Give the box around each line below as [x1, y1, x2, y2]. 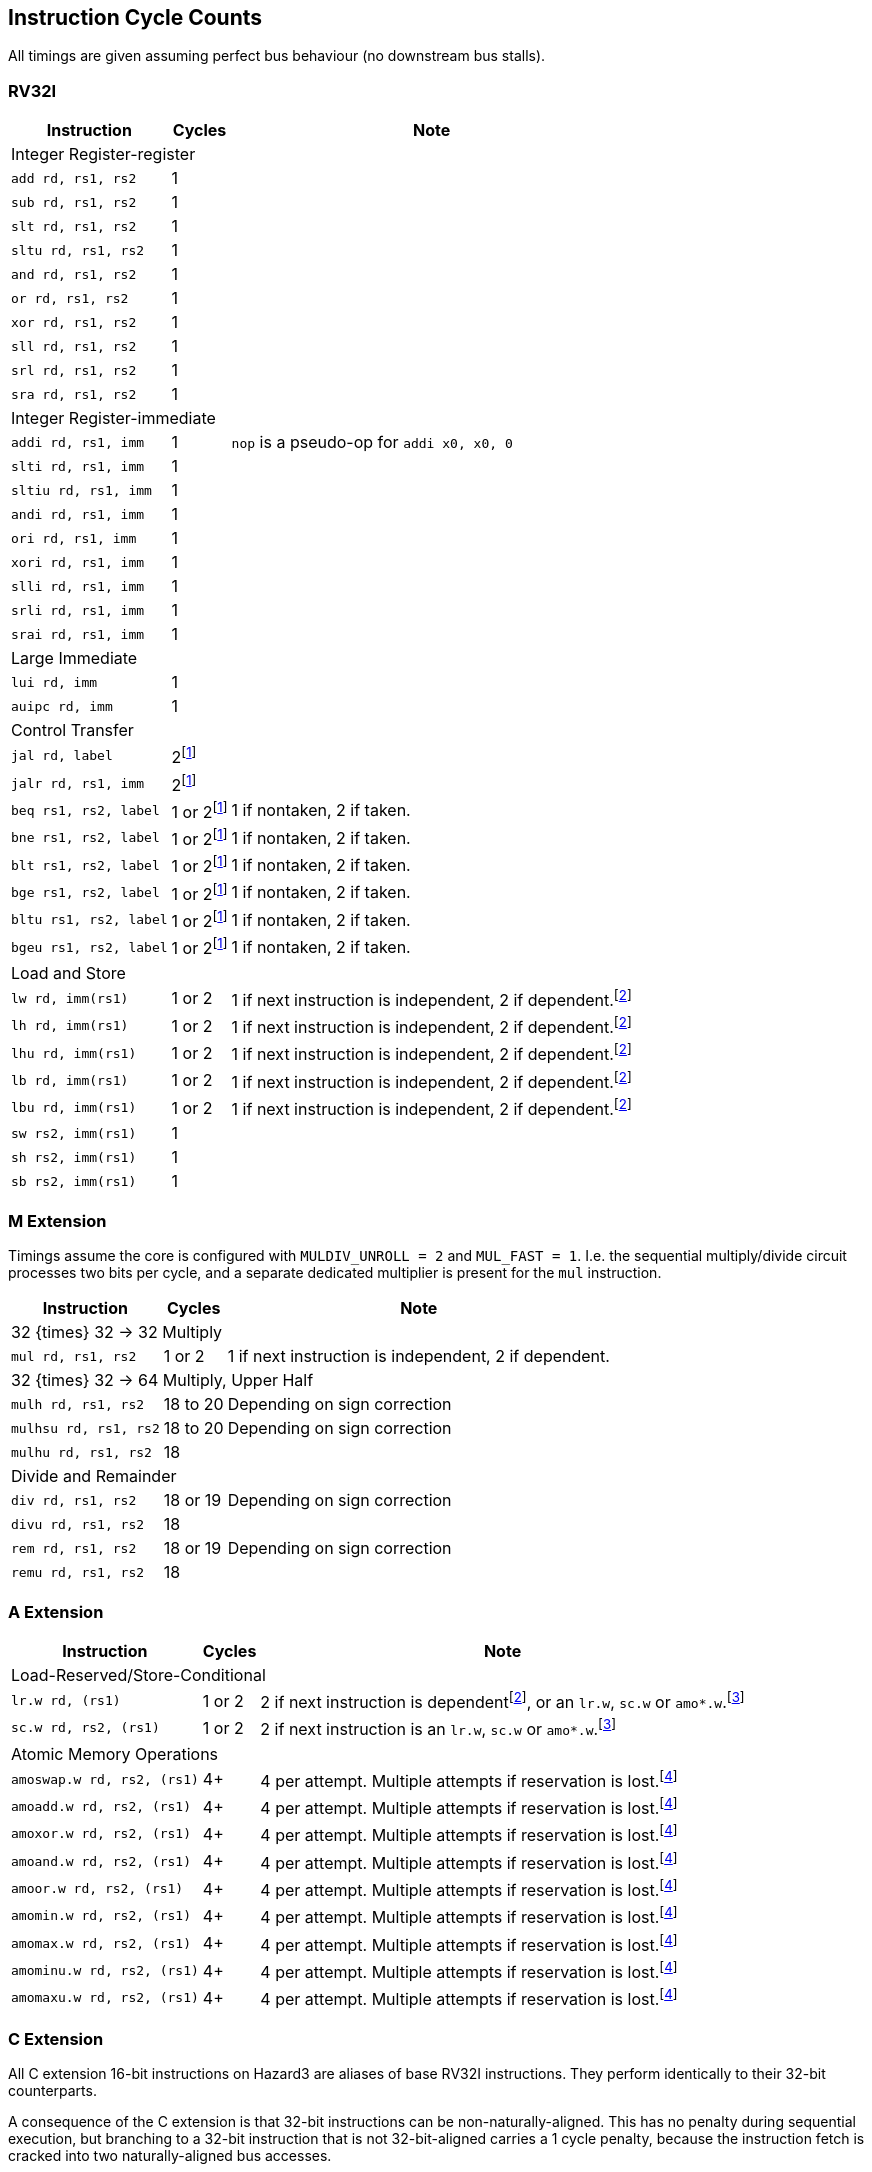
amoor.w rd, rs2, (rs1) [11, 1881, 184, 1897]
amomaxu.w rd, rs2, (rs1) [11, 1990, 199, 2006]
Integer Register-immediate [11, 408, 216, 429]
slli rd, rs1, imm [11, 578, 145, 594]
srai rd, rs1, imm [11, 626, 145, 642]
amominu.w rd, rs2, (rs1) [11, 1963, 199, 1979]
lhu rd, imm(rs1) [11, 1045, 137, 1061]
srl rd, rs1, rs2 [11, 362, 137, 378]
